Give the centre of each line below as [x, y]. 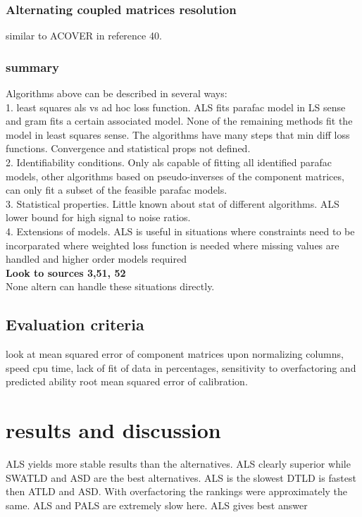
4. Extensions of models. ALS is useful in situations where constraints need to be [180, 231]
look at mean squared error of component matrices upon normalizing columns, [175, 354]
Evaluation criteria [75, 324]
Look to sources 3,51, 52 [66, 272]
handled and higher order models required [96, 259]
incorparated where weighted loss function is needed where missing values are [173, 245]
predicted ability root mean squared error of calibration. [127, 381]
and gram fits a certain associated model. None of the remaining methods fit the [179, 121]
